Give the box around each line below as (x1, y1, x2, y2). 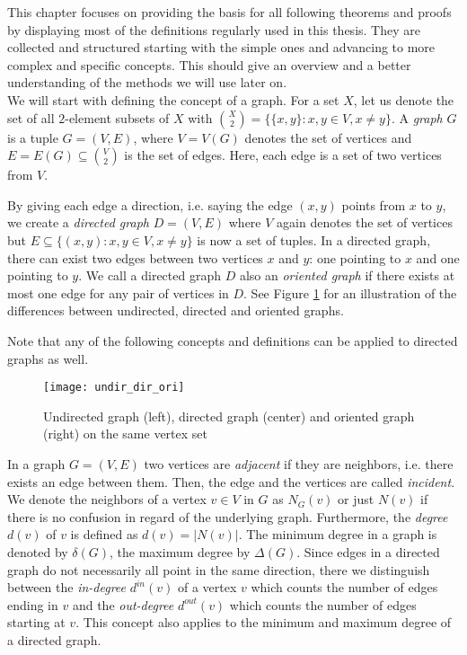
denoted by (7, 542, 68, 561)
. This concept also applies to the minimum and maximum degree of (75, 613, 452, 632)
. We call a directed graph (78, 266, 221, 285)
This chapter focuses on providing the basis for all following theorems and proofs (7, 3, 452, 21)
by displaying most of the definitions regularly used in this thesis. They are (7, 20, 420, 39)
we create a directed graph (7, 213, 149, 232)
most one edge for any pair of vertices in (7, 283, 229, 302)
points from (341, 195, 406, 214)
